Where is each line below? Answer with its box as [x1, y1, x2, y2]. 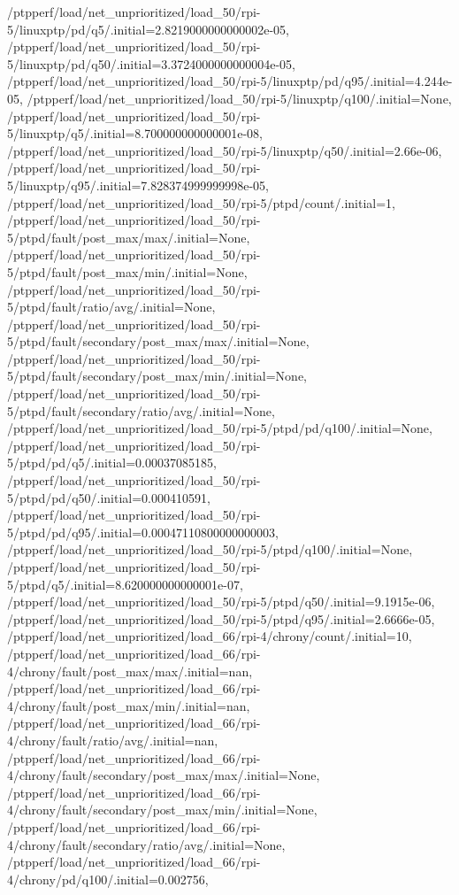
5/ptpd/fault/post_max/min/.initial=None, [7, 262, 248, 281]
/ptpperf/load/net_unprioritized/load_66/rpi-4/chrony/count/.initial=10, [7, 627, 412, 645]
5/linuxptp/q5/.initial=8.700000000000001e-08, [7, 124, 264, 143]
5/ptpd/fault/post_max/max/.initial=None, [7, 228, 250, 246]
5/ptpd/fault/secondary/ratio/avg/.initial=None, [7, 401, 275, 420]
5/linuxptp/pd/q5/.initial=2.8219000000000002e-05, [7, 19, 289, 38]
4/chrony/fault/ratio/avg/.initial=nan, [7, 730, 218, 749]
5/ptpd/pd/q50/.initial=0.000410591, [7, 488, 210, 506]
